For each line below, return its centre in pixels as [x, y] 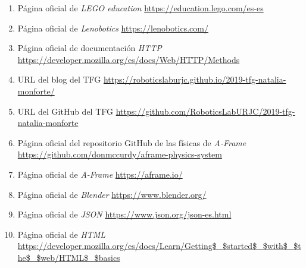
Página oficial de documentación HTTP [90, 48]
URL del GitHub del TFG [65, 111]
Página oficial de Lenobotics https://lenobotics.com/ [113, 28]
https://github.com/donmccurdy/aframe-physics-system [120, 154]
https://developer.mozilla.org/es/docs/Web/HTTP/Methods [129, 59]
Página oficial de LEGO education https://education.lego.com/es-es [140, 8]
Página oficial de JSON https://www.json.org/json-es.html [124, 214]
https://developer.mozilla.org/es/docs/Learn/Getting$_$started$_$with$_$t [159, 246]
